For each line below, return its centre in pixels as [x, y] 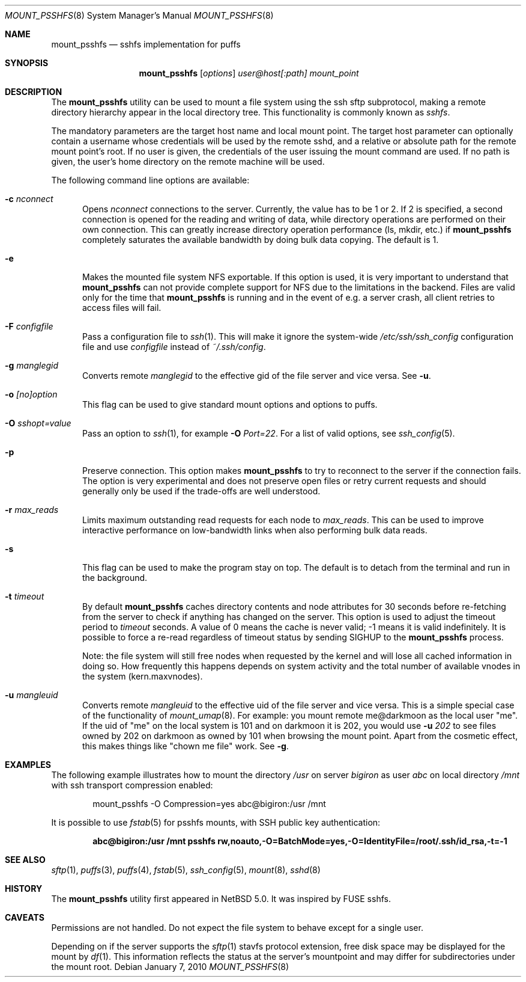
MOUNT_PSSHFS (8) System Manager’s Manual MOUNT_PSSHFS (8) [139, 15]
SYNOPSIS [27, 63]
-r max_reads [32, 510]
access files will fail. [122, 308]
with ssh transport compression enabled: [132, 785]
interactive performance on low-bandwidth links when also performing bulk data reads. [255, 530]
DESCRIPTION [34, 92]
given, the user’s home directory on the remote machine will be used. [188, 161]
